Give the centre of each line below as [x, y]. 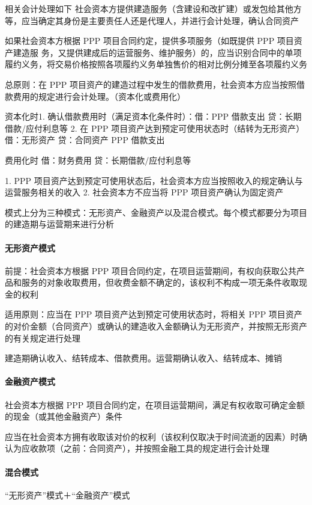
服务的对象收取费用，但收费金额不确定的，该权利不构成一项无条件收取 [160, 282]
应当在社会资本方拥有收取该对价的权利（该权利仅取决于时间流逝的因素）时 [152, 436]
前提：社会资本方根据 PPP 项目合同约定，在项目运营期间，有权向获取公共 [151, 270]
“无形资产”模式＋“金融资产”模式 [67, 494]
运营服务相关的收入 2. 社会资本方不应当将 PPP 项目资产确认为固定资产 [144, 192]
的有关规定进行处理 [43, 338]
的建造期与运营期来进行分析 [59, 224]
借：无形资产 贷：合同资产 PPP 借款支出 [85, 140]
